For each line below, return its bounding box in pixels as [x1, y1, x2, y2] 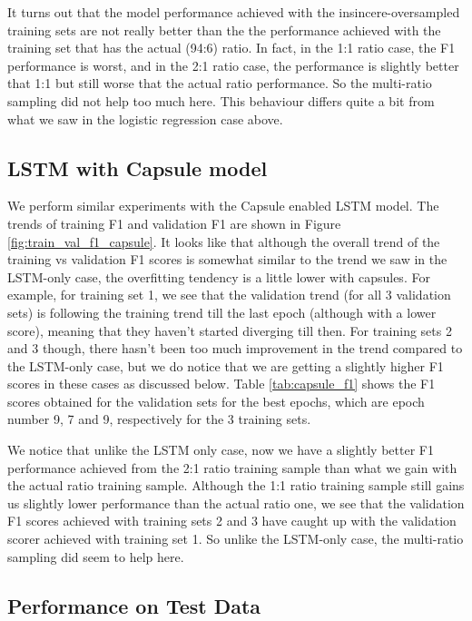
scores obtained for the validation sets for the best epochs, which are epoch [7, 391, 425, 410]
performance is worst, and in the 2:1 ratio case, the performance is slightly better [7, 55, 459, 74]
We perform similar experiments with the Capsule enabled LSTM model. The [7, 196, 439, 215]
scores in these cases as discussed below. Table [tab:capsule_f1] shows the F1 [7, 374, 436, 393]
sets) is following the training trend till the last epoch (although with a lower [7, 302, 437, 321]
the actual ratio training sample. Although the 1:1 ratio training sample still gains [7, 476, 465, 495]
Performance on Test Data [7, 591, 261, 619]
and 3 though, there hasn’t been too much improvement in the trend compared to [7, 339, 463, 358]
